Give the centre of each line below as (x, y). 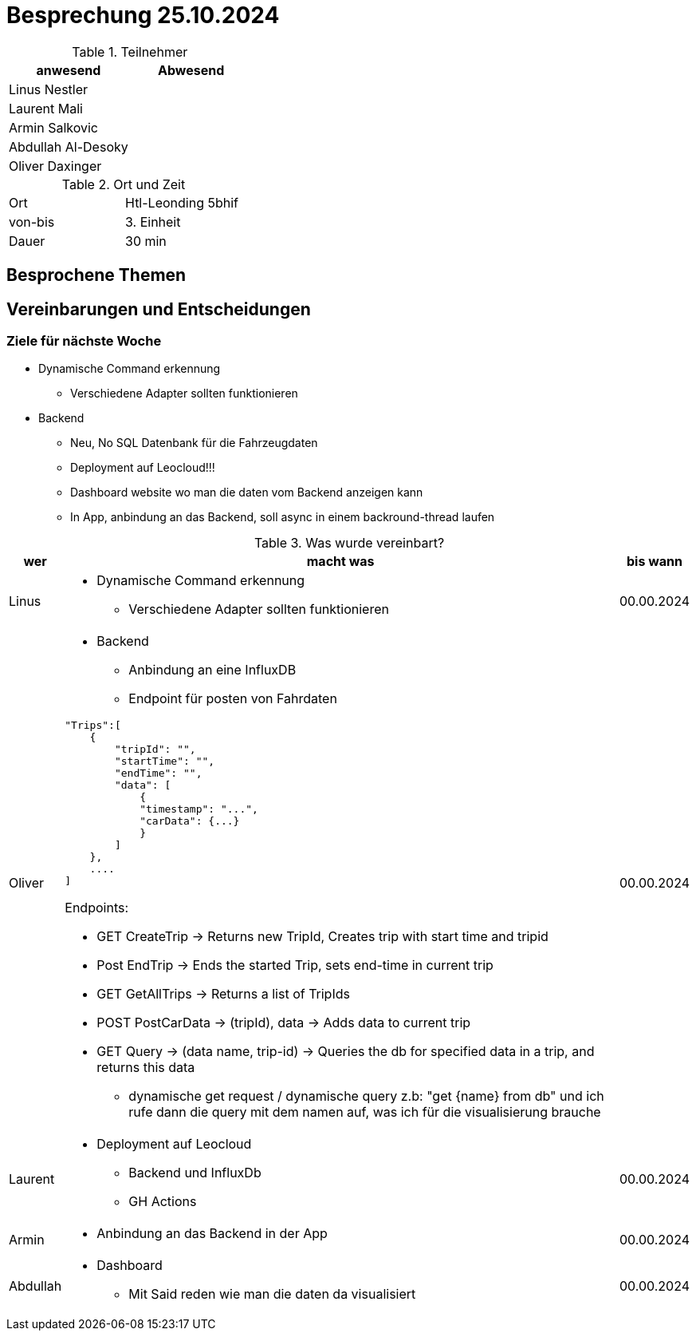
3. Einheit (153, 222)
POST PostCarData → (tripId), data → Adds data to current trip (284, 1023)
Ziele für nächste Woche (84, 341)
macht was (340, 562)
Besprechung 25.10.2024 (143, 15)
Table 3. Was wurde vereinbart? (349, 543)
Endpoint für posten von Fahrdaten (233, 699)
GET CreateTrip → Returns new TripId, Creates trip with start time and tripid (322, 937)
